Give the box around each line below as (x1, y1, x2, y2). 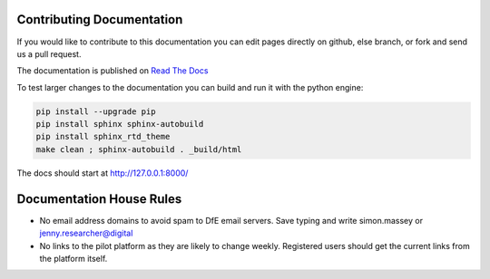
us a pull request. (16, 48, 82, 59)
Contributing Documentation (16, 12, 183, 27)
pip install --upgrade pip (35, 106, 156, 117)
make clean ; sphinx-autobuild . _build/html (35, 144, 242, 154)
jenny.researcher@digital (39, 227, 133, 239)
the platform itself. (39, 253, 108, 264)
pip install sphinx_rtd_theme (35, 131, 171, 142)
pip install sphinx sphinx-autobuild (35, 119, 204, 130)
